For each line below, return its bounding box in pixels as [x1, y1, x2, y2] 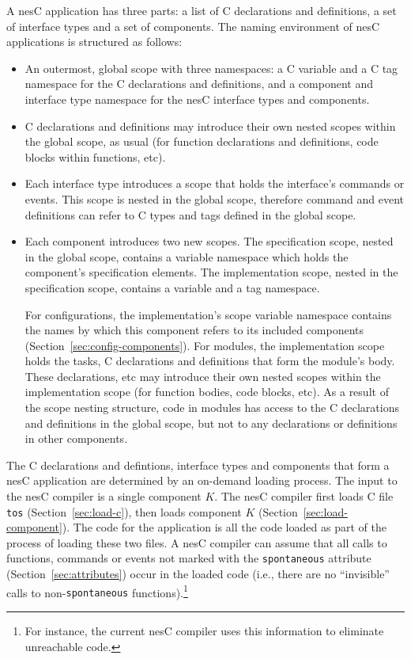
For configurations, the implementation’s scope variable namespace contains [25, 306, 392, 322]
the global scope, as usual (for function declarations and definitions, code [25, 133, 379, 150]
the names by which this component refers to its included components [25, 322, 364, 338]
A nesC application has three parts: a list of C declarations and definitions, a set [6, 2, 397, 18]
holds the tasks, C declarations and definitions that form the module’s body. [25, 352, 395, 369]
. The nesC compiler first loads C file [214, 488, 394, 505]
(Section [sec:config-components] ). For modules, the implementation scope [25, 337, 385, 353]
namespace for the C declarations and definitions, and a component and [25, 75, 373, 92]
